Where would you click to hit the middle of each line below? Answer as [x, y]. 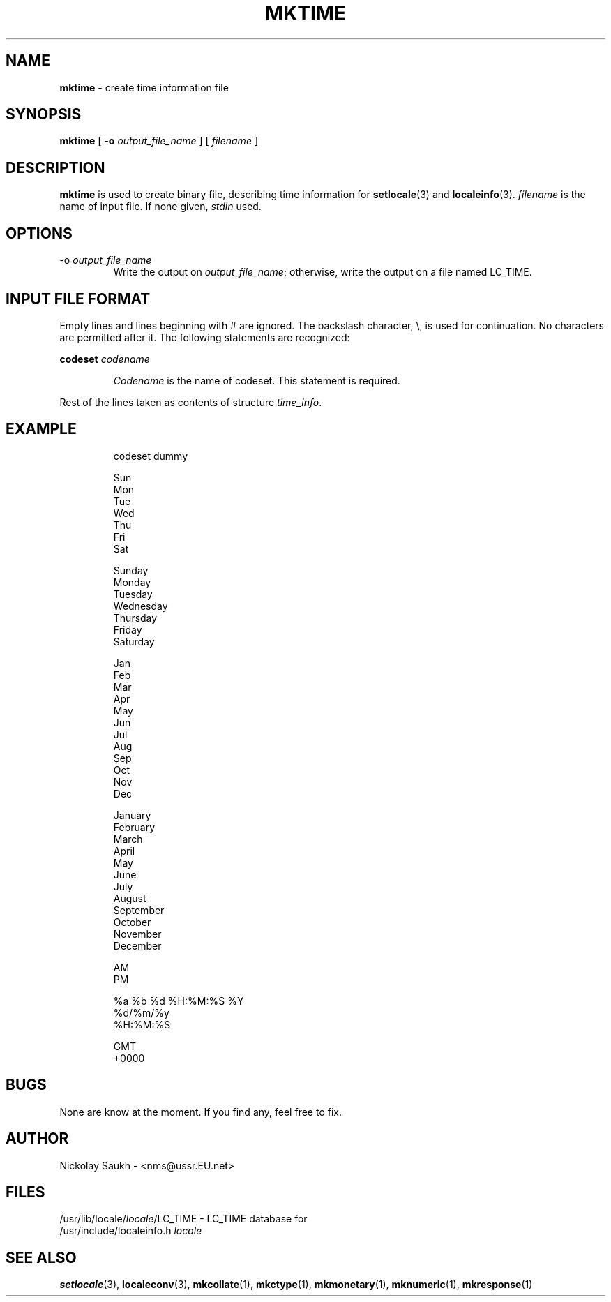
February [134, 827]
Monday [132, 582]
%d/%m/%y [141, 1012]
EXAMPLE [41, 429]
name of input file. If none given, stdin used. [160, 207]
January [132, 815]
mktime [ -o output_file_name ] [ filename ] [159, 141]
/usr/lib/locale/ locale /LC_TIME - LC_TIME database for [183, 1219]
